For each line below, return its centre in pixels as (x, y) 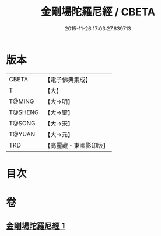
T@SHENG (24, 112)
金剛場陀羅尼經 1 (36, 226)
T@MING (22, 101)
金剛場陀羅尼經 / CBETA (98, 12)
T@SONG (22, 123)
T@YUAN (22, 134)
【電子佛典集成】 (68, 80)
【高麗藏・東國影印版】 (77, 145)
